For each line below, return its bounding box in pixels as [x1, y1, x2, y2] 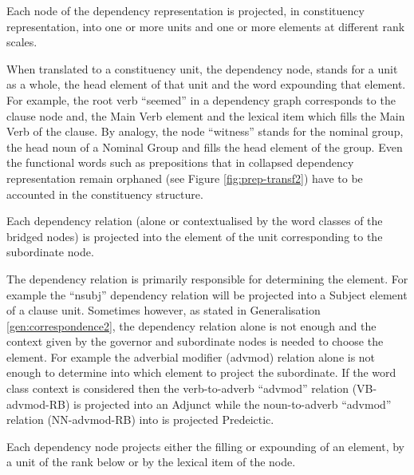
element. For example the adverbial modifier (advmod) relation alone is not [6, 348, 376, 365]
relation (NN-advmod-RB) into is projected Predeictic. [6, 411, 274, 428]
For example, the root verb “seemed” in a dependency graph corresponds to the [6, 91, 396, 108]
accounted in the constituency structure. [6, 185, 203, 202]
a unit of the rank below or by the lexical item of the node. [6, 453, 296, 470]
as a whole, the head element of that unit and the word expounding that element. [6, 76, 406, 93]
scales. [6, 34, 37, 50]
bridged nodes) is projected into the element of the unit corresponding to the [6, 228, 383, 244]
